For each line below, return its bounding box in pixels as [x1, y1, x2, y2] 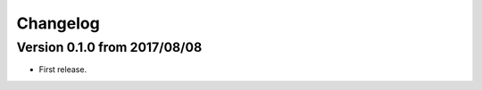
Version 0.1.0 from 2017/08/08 [16, 39, 203, 55]
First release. [38, 64, 87, 75]
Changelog [16, 13, 100, 33]
